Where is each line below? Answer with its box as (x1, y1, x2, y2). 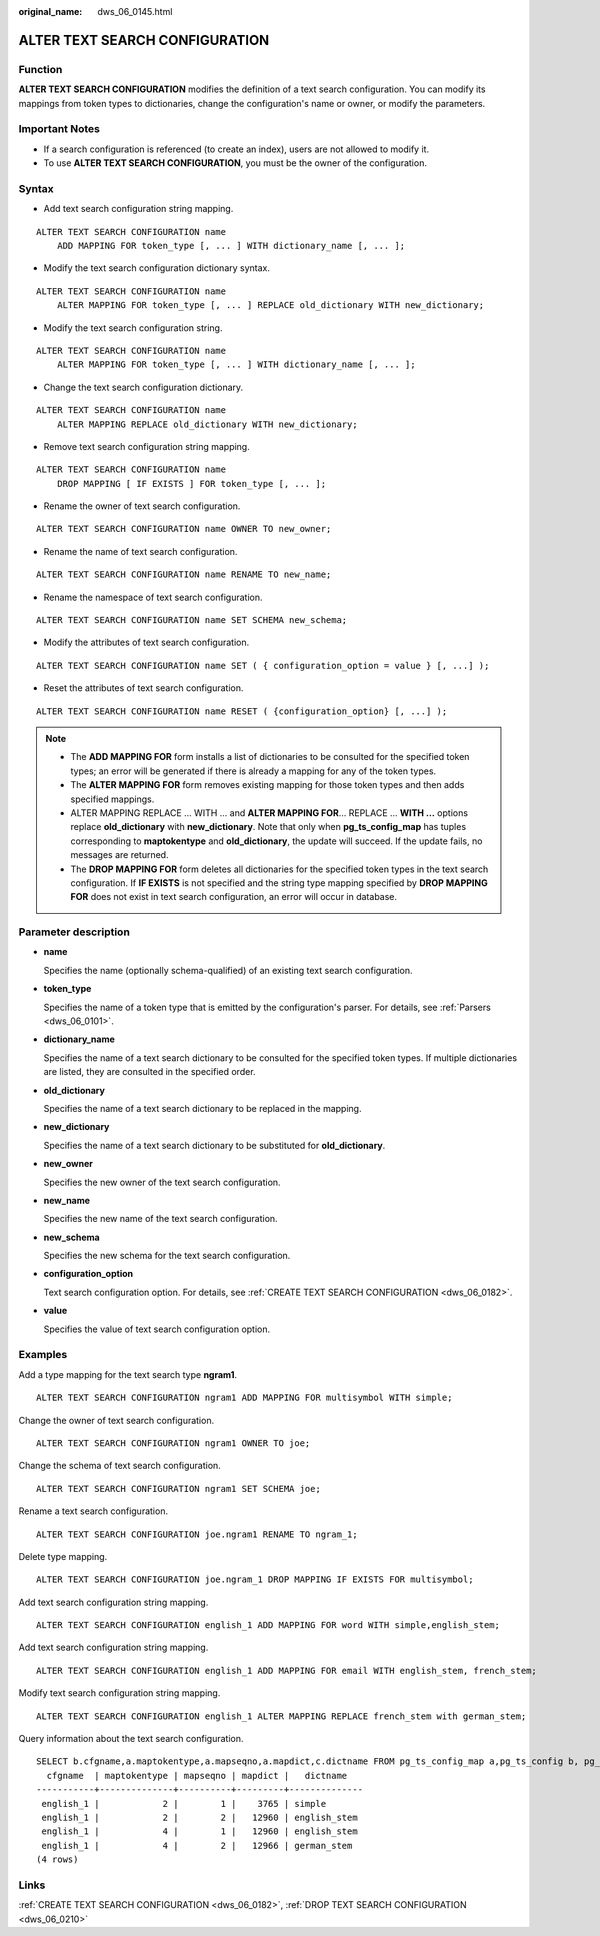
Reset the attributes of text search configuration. (43, 682, 244, 694)
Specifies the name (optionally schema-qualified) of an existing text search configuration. (43, 964, 413, 976)
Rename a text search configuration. (18, 1505, 169, 1517)
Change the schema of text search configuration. (18, 1460, 222, 1472)
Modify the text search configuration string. (43, 321, 223, 334)
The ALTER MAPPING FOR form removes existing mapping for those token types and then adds (70, 779, 465, 791)
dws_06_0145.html (97, 6, 173, 17)
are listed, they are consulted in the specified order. (43, 1066, 256, 1078)
